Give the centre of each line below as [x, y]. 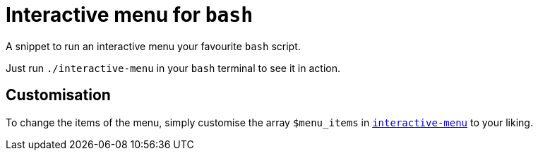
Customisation [58, 95]
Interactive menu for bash [130, 15]
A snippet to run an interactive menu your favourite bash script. [153, 46]
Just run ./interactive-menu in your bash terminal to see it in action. [173, 68]
